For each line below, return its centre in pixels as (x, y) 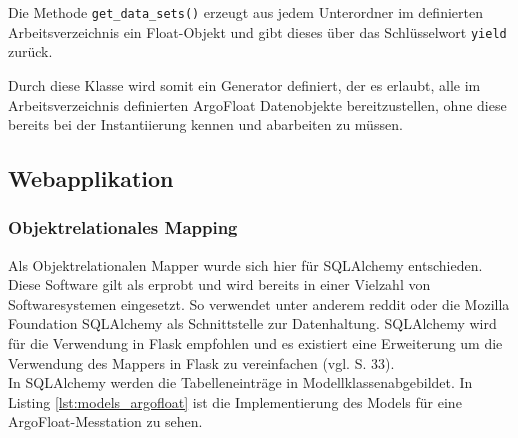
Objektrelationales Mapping (123, 227)
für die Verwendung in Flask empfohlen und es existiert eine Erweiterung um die (255, 343)
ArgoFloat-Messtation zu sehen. (105, 421)
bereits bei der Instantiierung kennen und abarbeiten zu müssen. (205, 124)
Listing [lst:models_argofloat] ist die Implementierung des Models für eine (235, 401)
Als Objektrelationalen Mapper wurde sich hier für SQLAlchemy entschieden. (245, 264)
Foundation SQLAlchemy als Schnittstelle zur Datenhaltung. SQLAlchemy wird (252, 323)
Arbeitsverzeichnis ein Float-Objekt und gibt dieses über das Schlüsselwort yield (257, 31)
